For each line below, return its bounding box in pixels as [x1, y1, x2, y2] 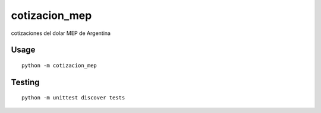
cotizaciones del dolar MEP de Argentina [11, 30, 111, 37]
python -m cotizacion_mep [21, 62, 97, 69]
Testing [11, 77, 40, 87]
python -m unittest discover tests [21, 95, 125, 101]
